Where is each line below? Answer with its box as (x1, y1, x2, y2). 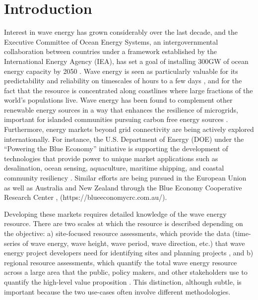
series (4, 238, 20, 248)
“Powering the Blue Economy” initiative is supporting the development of (4, 143, 228, 154)
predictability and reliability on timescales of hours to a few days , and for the (4, 75, 242, 86)
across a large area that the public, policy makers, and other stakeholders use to (4, 267, 248, 277)
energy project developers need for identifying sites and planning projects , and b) (4, 247, 254, 258)
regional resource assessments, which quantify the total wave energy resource (4, 257, 237, 267)
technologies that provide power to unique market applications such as (4, 153, 218, 163)
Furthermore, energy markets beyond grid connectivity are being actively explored (4, 124, 254, 134)
